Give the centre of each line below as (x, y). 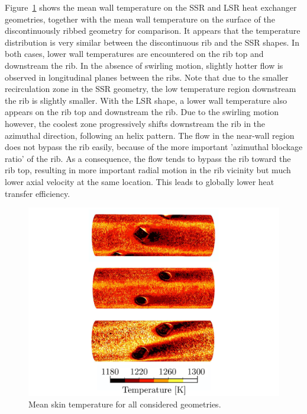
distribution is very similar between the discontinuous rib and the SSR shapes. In (152, 42)
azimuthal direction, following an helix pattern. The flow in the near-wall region (150, 135)
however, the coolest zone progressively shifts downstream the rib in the (135, 123)
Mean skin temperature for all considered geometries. (125, 404)
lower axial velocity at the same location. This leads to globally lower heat (140, 181)
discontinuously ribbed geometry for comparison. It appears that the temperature (153, 31)
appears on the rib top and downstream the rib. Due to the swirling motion (142, 112)
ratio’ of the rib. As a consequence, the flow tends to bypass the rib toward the (148, 158)
